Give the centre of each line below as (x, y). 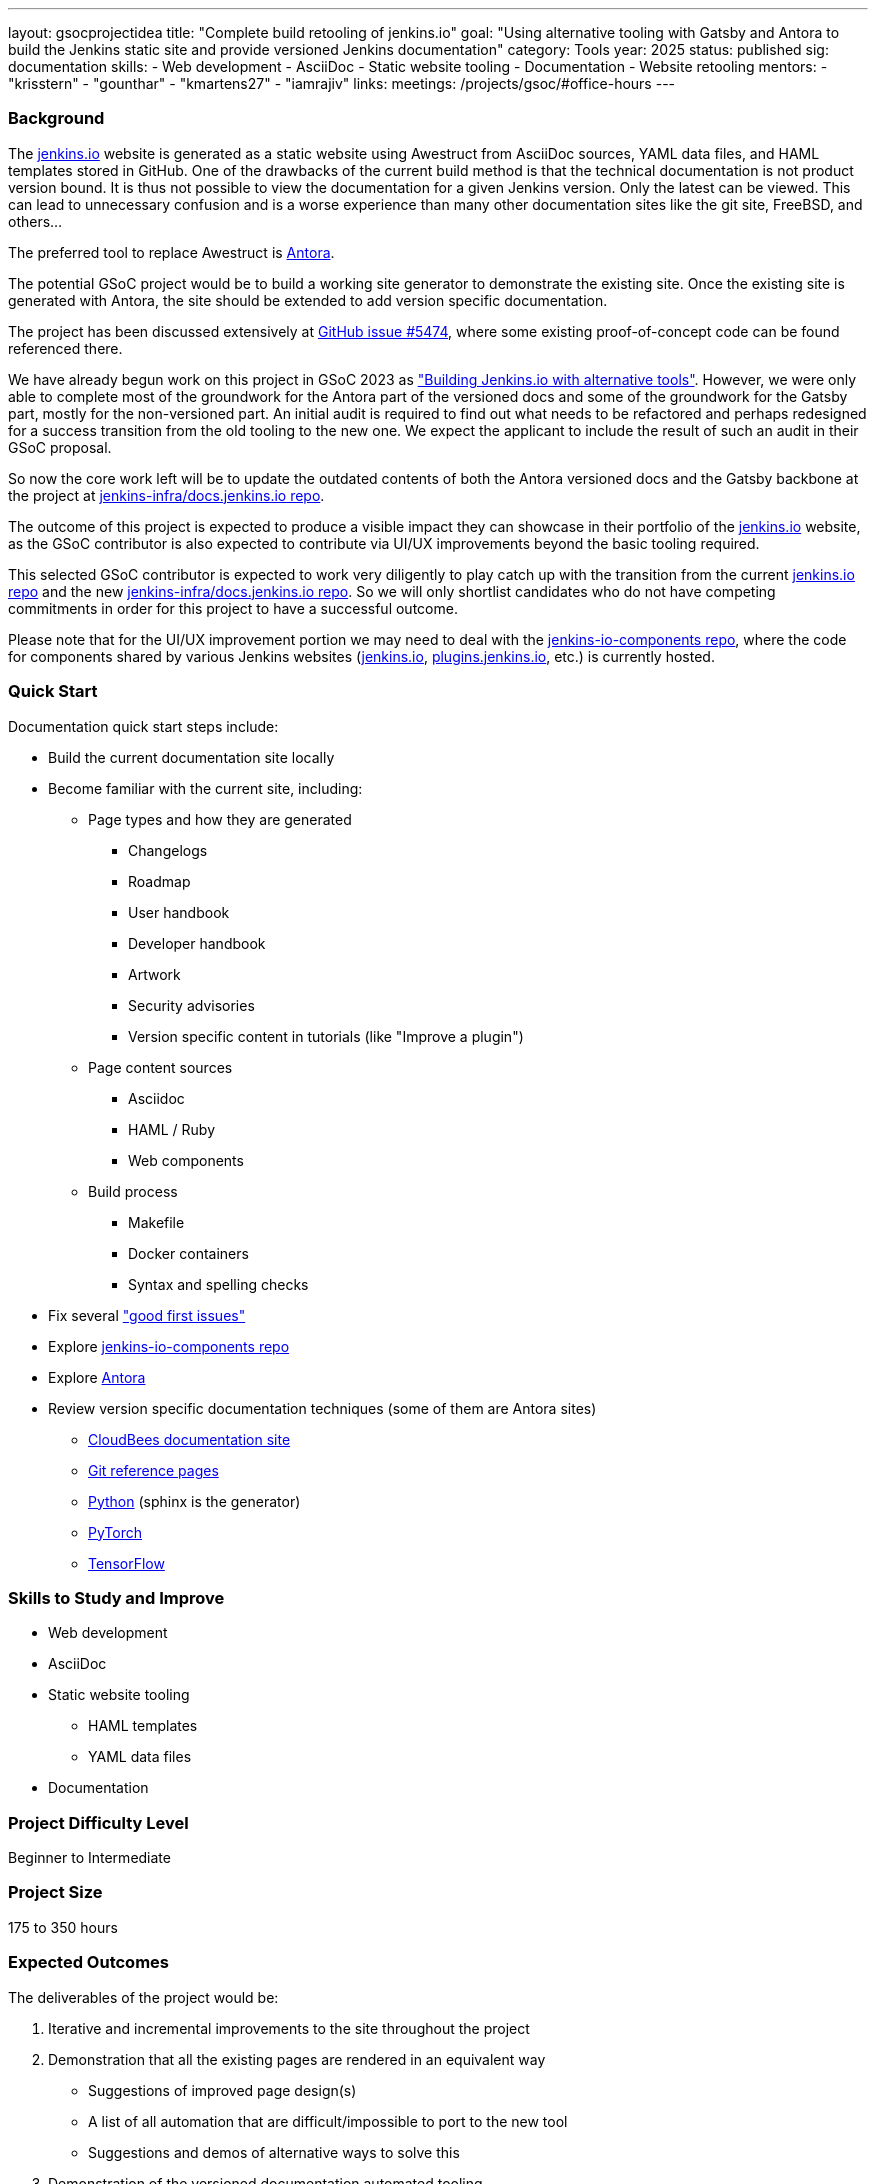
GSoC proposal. (60, 447)
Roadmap (159, 881)
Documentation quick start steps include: (143, 726)
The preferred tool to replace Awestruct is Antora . (171, 252)
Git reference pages (153, 1470)
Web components (186, 1160)
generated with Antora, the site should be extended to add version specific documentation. (308, 300)
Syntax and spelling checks (218, 1284)
